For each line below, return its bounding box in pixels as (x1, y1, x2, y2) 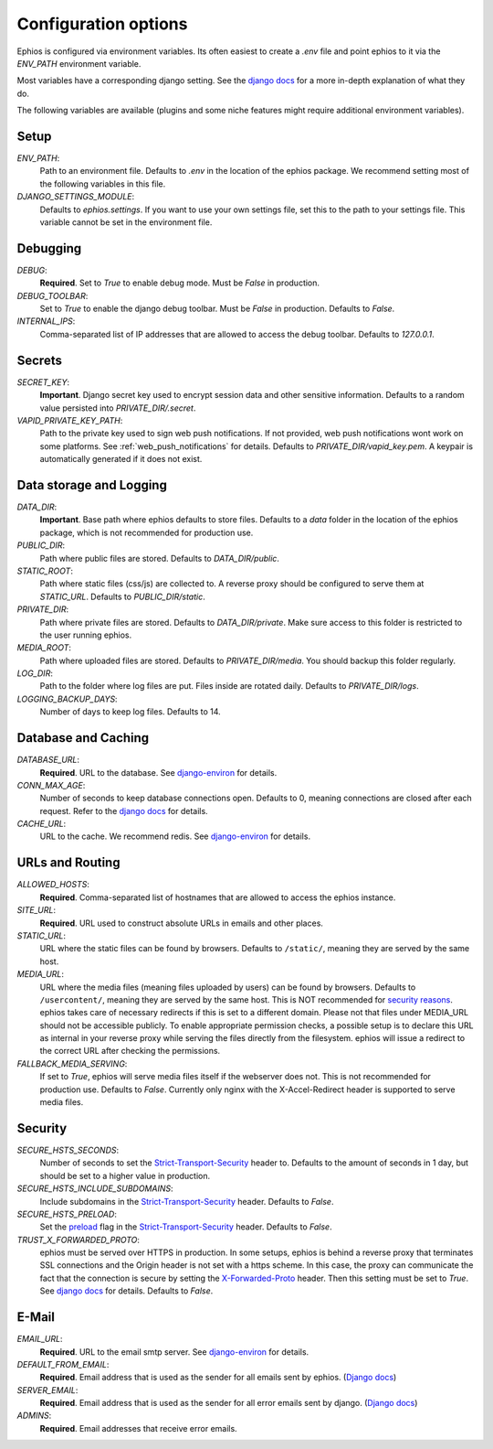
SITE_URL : (16, 905, 57, 916)
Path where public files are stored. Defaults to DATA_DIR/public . (39, 553, 280, 563)
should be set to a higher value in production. (39, 1170, 211, 1181)
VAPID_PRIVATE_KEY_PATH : (16, 414, 123, 425)
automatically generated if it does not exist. (39, 454, 203, 465)
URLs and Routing (16, 855, 121, 871)
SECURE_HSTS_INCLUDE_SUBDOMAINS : (16, 1183, 173, 1194)
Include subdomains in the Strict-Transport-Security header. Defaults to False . (39, 1196, 334, 1207)
